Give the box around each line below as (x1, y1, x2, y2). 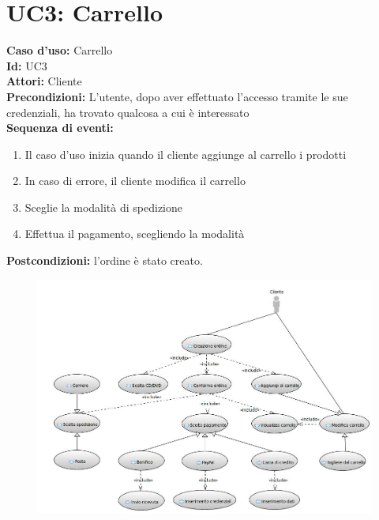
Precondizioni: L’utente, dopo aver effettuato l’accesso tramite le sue (6, 88, 348, 104)
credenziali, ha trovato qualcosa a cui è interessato (6, 104, 250, 120)
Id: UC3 (6, 57, 47, 73)
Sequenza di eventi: (6, 119, 114, 136)
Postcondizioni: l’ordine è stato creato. (6, 252, 203, 269)
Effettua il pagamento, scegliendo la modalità (24, 225, 245, 242)
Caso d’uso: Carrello (6, 42, 113, 58)
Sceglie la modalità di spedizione (24, 198, 182, 215)
